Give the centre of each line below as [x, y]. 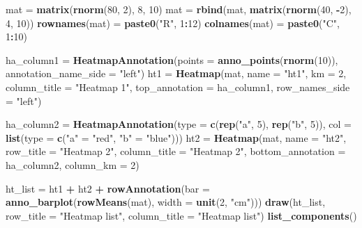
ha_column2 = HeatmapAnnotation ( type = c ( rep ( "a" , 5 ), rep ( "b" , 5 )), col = [179, 124]
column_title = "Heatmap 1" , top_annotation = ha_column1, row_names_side [178, 87]
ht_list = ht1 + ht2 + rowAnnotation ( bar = [108, 188]
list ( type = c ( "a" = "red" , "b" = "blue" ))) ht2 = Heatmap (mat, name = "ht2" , [176, 137]
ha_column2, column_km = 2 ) [73, 164]
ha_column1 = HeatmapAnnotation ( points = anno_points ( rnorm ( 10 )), [172, 59]
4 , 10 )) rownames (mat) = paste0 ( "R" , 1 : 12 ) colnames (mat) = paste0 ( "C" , [173, 23]
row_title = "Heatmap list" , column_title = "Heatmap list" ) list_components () [181, 215]
